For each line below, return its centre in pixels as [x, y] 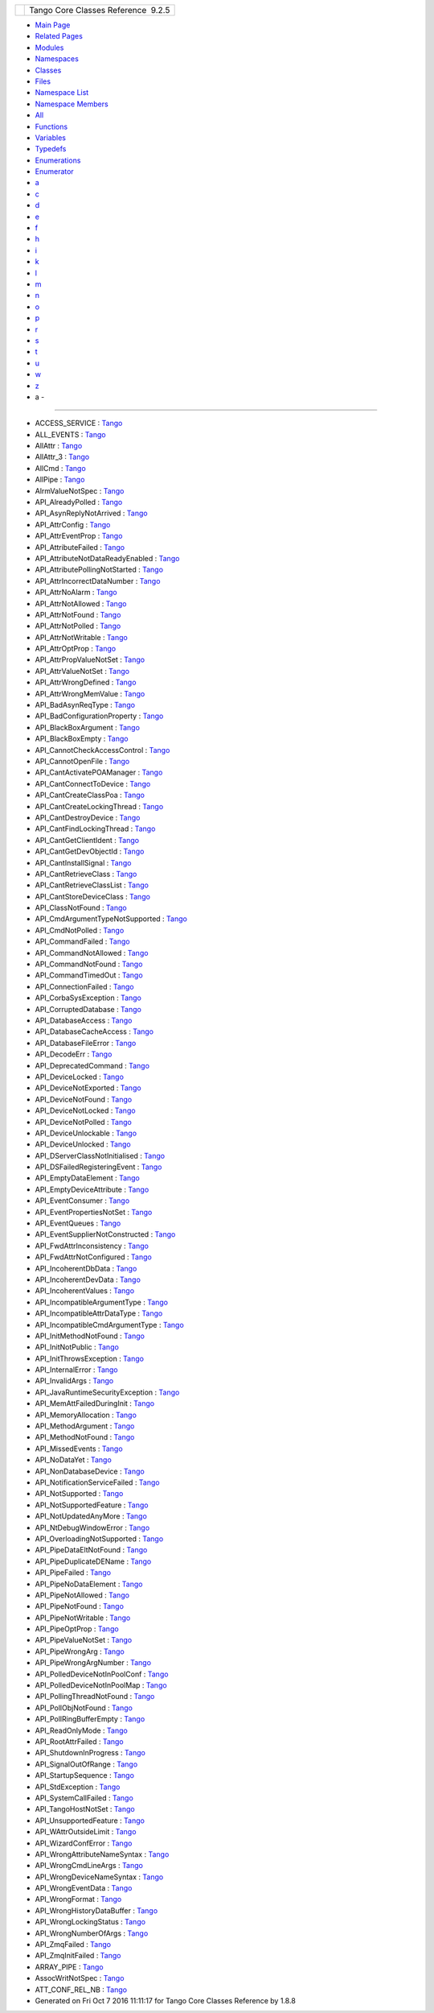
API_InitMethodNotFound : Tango [90, 1336]
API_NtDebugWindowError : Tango [92, 1527]
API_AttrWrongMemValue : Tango [90, 693]
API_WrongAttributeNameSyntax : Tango [102, 1854]
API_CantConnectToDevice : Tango [93, 783]
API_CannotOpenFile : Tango [82, 761]
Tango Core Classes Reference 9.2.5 [100, 10]
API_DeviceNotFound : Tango [84, 1099]
